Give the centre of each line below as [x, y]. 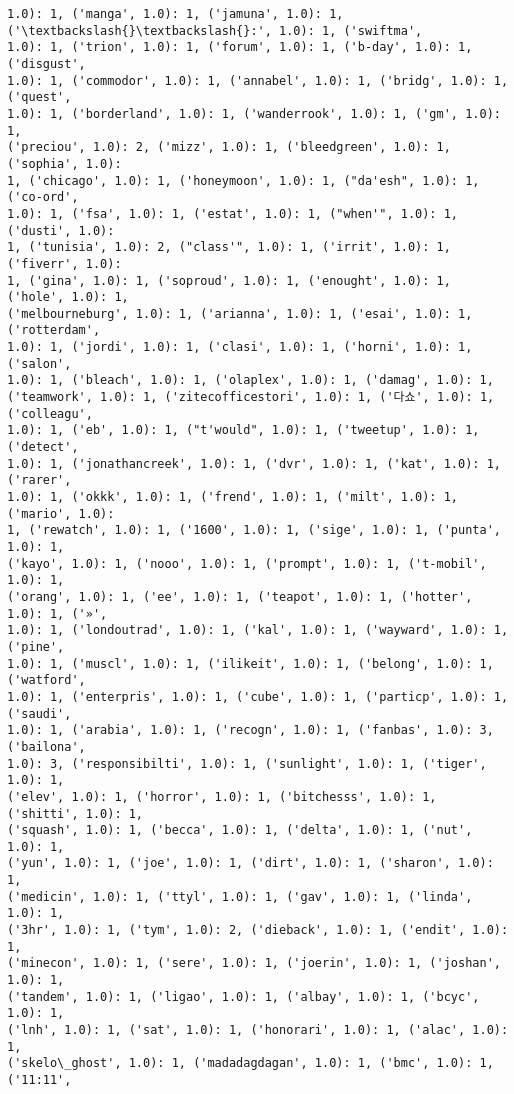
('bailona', [46, 746]
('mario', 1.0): [61, 513]
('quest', [39, 97]
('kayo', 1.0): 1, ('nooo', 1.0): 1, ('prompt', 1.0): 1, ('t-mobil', [247, 563]
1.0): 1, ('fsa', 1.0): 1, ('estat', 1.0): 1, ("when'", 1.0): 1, [233, 213]
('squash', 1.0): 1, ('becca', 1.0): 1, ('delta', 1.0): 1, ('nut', [240, 830]
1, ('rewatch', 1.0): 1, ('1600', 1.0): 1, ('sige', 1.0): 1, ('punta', [254, 530]
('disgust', [46, 63]
